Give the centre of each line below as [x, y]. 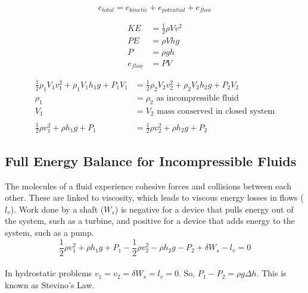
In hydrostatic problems [49, 273]
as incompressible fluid [197, 98]
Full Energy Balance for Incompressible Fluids [151, 160]
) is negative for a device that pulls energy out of [204, 209]
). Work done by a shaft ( [57, 209]
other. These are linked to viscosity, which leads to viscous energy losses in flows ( [154, 197]
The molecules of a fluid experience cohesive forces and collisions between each [148, 186]
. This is [271, 273]
